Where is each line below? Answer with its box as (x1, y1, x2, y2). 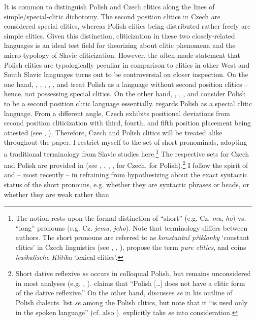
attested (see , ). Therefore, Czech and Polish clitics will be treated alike (4, 127, 223, 137)
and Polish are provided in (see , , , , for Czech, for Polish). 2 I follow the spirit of (4, 159, 248, 170)
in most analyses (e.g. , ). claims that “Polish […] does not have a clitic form (15, 278, 245, 288)
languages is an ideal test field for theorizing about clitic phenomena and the (4, 40, 236, 50)
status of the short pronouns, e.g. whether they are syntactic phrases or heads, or (4, 179, 249, 189)
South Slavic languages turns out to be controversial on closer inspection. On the (4, 69, 249, 80)
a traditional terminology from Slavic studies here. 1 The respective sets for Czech (4, 147, 249, 159)
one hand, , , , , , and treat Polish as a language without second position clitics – (4, 79, 248, 89)
